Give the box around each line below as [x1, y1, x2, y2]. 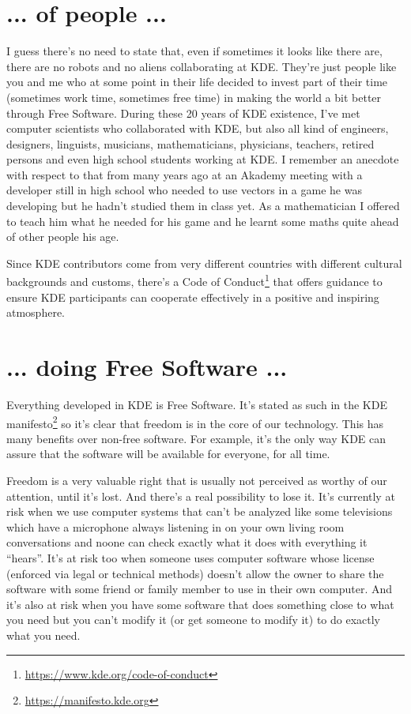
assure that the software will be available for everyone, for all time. [6, 445, 330, 462]
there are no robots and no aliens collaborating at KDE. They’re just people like [6, 58, 397, 74]
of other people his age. [6, 228, 119, 245]
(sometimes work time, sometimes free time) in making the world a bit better [6, 88, 382, 105]
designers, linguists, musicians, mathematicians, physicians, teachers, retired [6, 135, 375, 152]
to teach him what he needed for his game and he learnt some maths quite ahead [6, 212, 399, 229]
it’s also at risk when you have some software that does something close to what [6, 596, 394, 612]
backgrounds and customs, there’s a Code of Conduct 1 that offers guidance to [6, 271, 383, 290]
